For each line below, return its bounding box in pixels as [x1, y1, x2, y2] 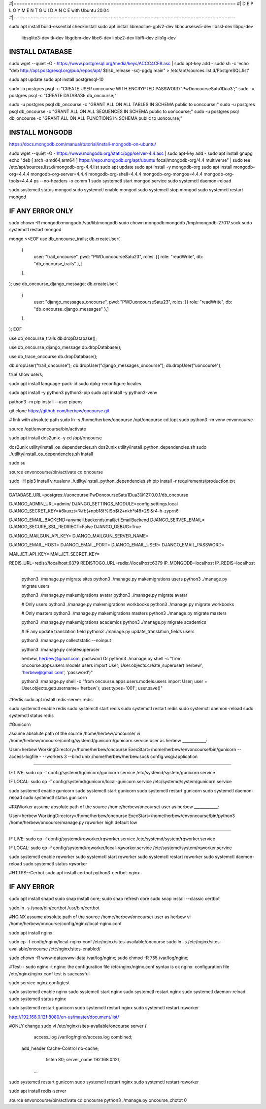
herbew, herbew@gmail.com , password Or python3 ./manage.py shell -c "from [21, 655, 182, 661]
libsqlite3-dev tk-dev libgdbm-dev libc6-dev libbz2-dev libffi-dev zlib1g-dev [21, 35, 176, 40]
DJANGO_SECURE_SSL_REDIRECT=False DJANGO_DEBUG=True [9, 524, 141, 530]
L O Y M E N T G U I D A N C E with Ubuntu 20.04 [9, 7, 109, 13]
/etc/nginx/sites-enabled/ [49, 946, 101, 952]
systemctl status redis [9, 713, 54, 718]
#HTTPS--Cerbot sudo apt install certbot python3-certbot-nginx [9, 870, 140, 876]
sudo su [9, 460, 26, 466]
